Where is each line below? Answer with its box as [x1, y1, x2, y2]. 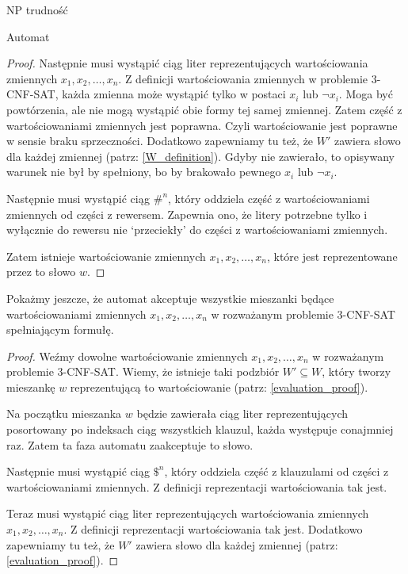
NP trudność [6, 2, 68, 17]
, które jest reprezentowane [266, 247, 398, 264]
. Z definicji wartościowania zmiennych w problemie [118, 70, 368, 86]
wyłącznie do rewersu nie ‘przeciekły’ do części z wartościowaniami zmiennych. [6, 221, 388, 238]
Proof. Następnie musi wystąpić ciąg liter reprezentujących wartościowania [6, 55, 368, 71]
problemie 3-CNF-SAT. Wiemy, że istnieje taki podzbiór [6, 363, 280, 380]
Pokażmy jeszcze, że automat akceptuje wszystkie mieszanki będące [6, 289, 334, 306]
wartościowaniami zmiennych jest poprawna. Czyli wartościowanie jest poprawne [6, 117, 398, 133]
